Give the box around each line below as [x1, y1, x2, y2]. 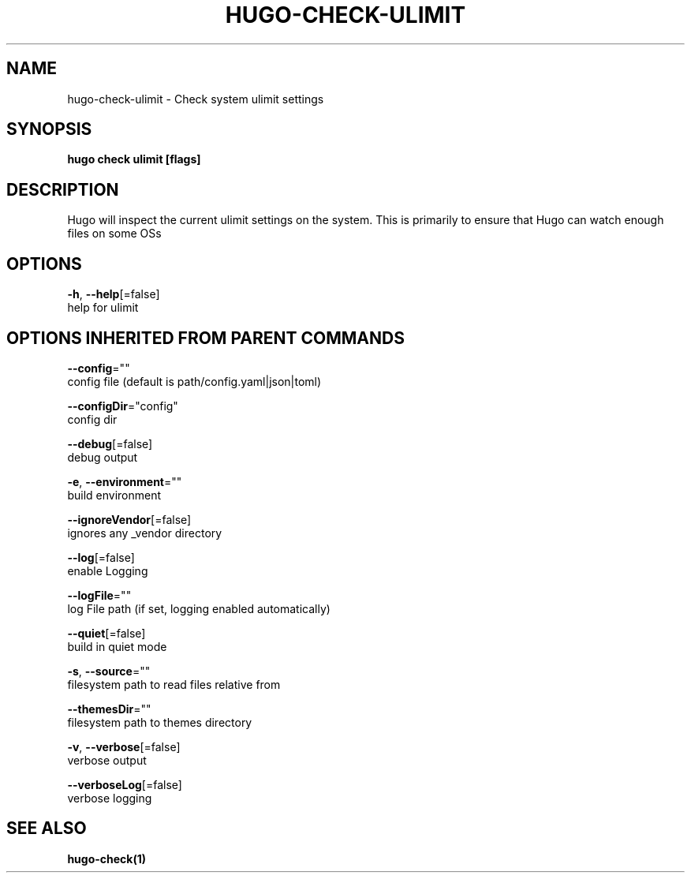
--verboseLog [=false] [67, 777, 182, 791]
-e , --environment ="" [67, 474, 182, 488]
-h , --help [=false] [67, 287, 160, 301]
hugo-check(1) [67, 851, 147, 866]
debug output [67, 450, 138, 464]
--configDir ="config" [67, 398, 178, 413]
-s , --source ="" [67, 664, 151, 678]
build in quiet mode [67, 639, 167, 653]
